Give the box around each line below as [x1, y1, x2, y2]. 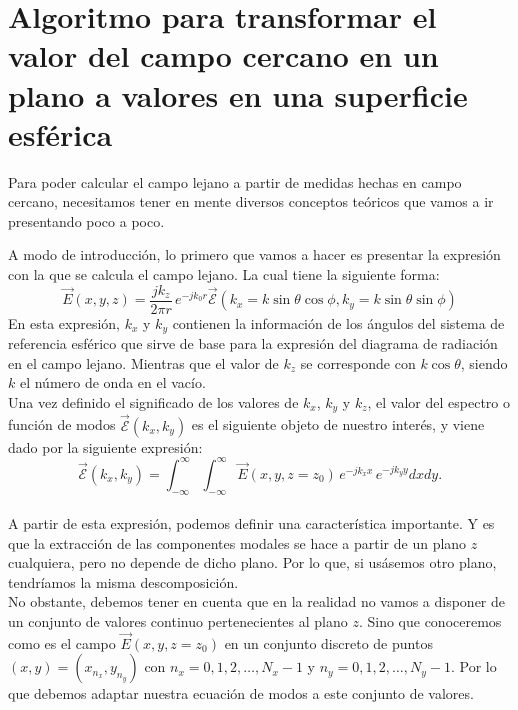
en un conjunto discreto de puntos [224, 632, 433, 653]
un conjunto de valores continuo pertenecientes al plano [8, 611, 348, 632]
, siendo [460, 352, 508, 373]
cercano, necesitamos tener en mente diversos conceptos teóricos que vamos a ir [8, 191, 494, 212]
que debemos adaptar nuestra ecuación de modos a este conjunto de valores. [8, 683, 474, 704]
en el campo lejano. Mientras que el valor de [8, 352, 279, 373]
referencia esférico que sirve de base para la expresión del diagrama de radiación [8, 333, 498, 354]
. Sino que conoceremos [358, 611, 502, 632]
